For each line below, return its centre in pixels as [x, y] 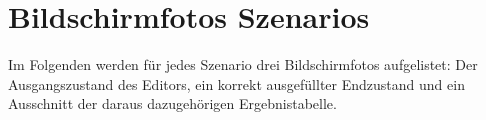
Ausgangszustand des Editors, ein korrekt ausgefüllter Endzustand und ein [236, 83]
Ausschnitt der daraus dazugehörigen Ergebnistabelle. [172, 103]
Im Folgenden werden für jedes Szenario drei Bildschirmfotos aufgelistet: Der [243, 64]
